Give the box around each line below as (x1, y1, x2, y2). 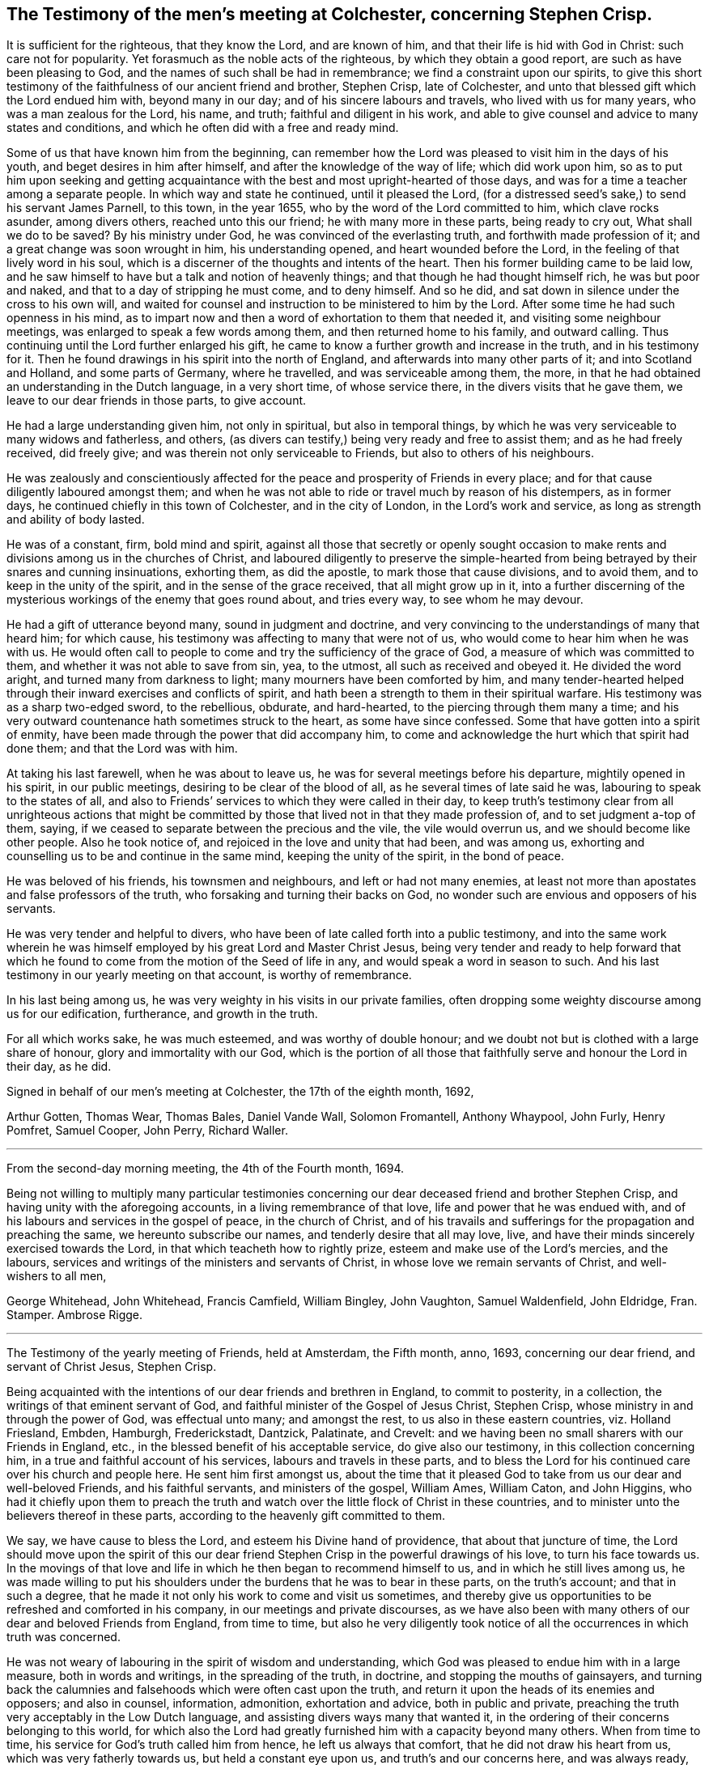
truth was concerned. (6, 1630, 121, 1644)
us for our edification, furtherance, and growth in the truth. (6, 1007, 318, 1021)
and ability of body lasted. (6, 512, 145, 527)
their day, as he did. (6, 1059, 112, 1074)
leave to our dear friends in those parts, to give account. (6, 393, 307, 408)
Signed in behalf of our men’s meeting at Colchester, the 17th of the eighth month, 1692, (6, 1084, 474, 1099)
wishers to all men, (6, 1269, 107, 1283)
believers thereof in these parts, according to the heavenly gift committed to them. (6, 1508, 446, 1523)
